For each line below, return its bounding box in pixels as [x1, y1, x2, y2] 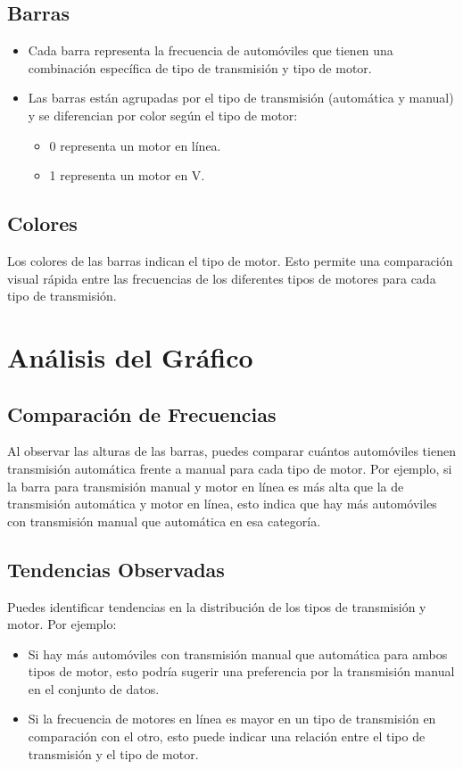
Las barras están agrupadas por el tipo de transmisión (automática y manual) [28, 88, 454, 107]
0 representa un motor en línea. [49, 136, 221, 154]
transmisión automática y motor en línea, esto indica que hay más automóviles [7, 494, 437, 513]
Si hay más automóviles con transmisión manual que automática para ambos [28, 644, 448, 663]
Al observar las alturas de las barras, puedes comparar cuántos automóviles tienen [7, 442, 456, 460]
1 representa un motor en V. [49, 166, 205, 185]
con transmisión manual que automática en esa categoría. [7, 511, 321, 530]
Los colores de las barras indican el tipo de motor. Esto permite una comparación [7, 251, 453, 269]
